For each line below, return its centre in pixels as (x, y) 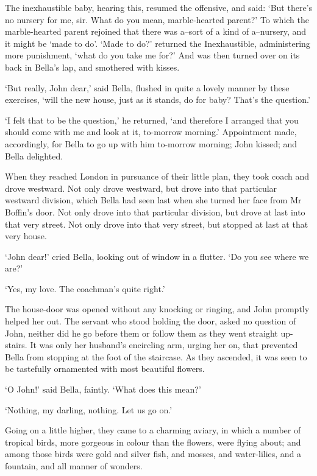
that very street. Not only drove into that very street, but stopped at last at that (157, 224)
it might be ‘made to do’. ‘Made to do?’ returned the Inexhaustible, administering (158, 43)
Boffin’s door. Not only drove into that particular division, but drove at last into (155, 212)
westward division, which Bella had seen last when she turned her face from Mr (153, 200)
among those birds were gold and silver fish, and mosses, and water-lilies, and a (153, 454)
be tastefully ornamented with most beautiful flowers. (105, 369)
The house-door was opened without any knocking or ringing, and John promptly (157, 309)
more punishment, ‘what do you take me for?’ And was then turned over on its (152, 55)
